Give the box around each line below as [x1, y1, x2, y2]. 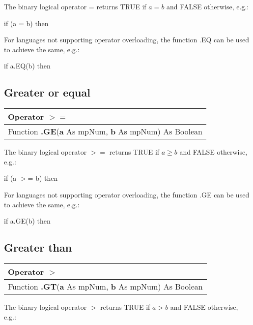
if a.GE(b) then [4, 216, 51, 226]
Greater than [4, 240, 72, 255]
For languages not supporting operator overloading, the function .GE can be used [4, 189, 250, 199]
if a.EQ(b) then [4, 61, 51, 71]
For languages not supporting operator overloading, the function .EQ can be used [4, 34, 250, 45]
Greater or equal [4, 85, 90, 100]
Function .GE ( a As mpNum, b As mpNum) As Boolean [8, 126, 203, 137]
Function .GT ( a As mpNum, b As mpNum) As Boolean [8, 280, 203, 292]
